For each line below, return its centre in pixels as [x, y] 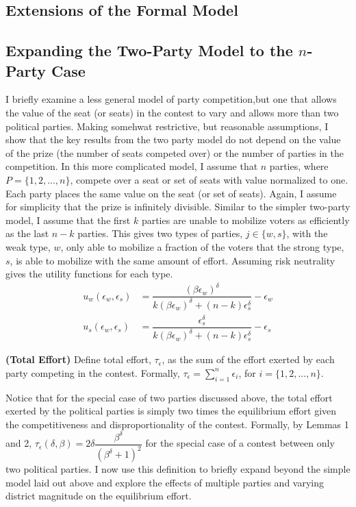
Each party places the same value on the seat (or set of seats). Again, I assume [171, 193]
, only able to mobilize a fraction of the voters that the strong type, [202, 246]
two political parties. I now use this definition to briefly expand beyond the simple [178, 469]
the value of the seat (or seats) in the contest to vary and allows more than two [172, 112]
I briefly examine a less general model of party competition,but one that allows [171, 99]
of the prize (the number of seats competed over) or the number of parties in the [175, 152]
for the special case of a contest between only [240, 443]
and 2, [19, 443]
